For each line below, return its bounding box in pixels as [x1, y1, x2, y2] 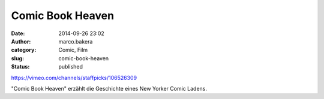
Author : [11, 38, 31, 45]
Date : [11, 30, 25, 37]
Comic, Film [58, 47, 88, 54]
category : [11, 47, 37, 54]
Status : [11, 63, 30, 70]
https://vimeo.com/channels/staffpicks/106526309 [11, 74, 137, 81]
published [58, 63, 83, 70]
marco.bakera [58, 38, 93, 45]
